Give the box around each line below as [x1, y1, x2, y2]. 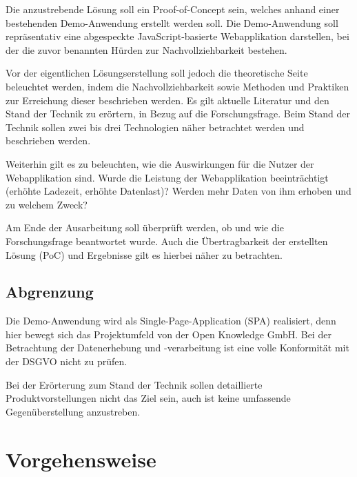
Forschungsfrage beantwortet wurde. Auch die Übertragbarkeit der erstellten [6, 233, 328, 248]
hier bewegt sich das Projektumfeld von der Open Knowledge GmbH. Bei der [6, 327, 331, 341]
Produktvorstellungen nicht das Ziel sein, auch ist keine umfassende [6, 391, 291, 405]
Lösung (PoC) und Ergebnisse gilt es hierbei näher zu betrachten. [6, 247, 283, 262]
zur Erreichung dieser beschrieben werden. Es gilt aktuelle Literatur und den [6, 93, 329, 107]
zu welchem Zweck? [6, 197, 88, 211]
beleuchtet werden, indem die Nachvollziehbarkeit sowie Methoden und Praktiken [6, 79, 349, 93]
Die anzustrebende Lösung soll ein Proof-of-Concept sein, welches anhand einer [6, 2, 340, 16]
